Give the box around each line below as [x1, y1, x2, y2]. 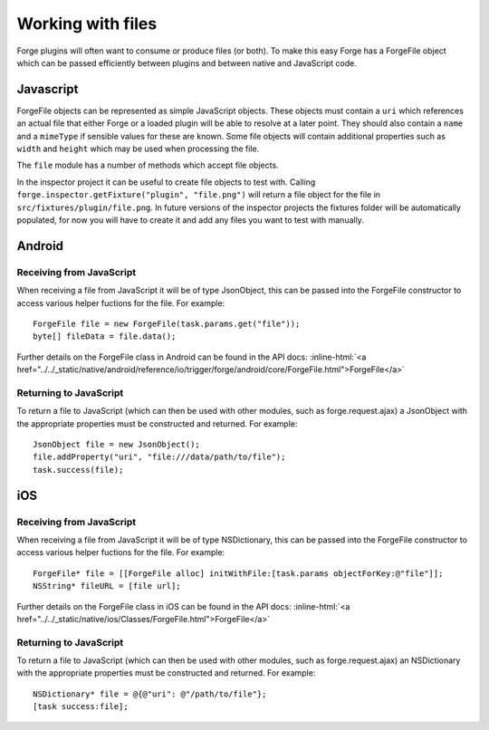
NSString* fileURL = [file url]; [33, 581, 181, 591]
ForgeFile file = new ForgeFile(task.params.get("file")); [33, 318, 301, 329]
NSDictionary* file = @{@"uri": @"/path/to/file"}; [33, 688, 267, 699]
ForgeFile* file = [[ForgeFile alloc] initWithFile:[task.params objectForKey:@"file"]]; [33, 568, 444, 579]
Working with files [16, 14, 158, 34]
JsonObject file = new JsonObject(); [33, 439, 201, 449]
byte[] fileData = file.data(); [33, 331, 177, 341]
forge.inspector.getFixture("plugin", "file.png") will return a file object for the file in [16, 189, 380, 200]
